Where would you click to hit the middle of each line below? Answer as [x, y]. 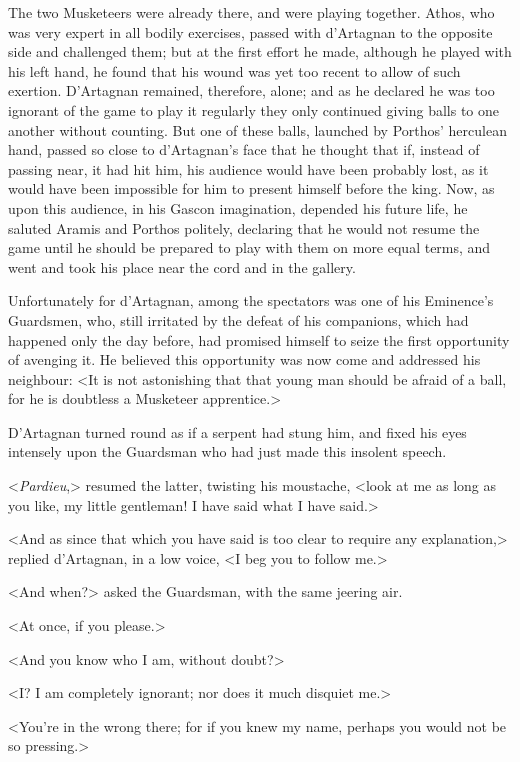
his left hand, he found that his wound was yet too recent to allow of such [234, 70]
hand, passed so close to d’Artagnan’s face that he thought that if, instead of [244, 149]
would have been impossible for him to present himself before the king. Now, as [251, 188]
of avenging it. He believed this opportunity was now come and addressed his [244, 359]
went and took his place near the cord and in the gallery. [182, 266]
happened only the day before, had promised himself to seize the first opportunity [259, 339]
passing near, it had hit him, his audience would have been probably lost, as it [248, 168]
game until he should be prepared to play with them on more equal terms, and [249, 247]
